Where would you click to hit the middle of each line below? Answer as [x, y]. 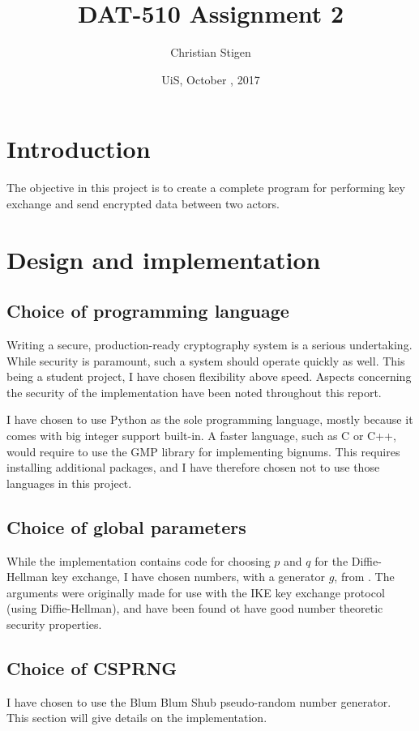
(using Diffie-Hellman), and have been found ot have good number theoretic [195, 608]
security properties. [54, 624]
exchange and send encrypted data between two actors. [143, 203]
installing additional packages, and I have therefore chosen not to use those [193, 467]
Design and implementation [164, 259]
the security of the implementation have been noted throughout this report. [194, 392]
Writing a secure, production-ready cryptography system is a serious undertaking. [209, 345]
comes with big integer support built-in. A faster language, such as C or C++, [201, 435]
